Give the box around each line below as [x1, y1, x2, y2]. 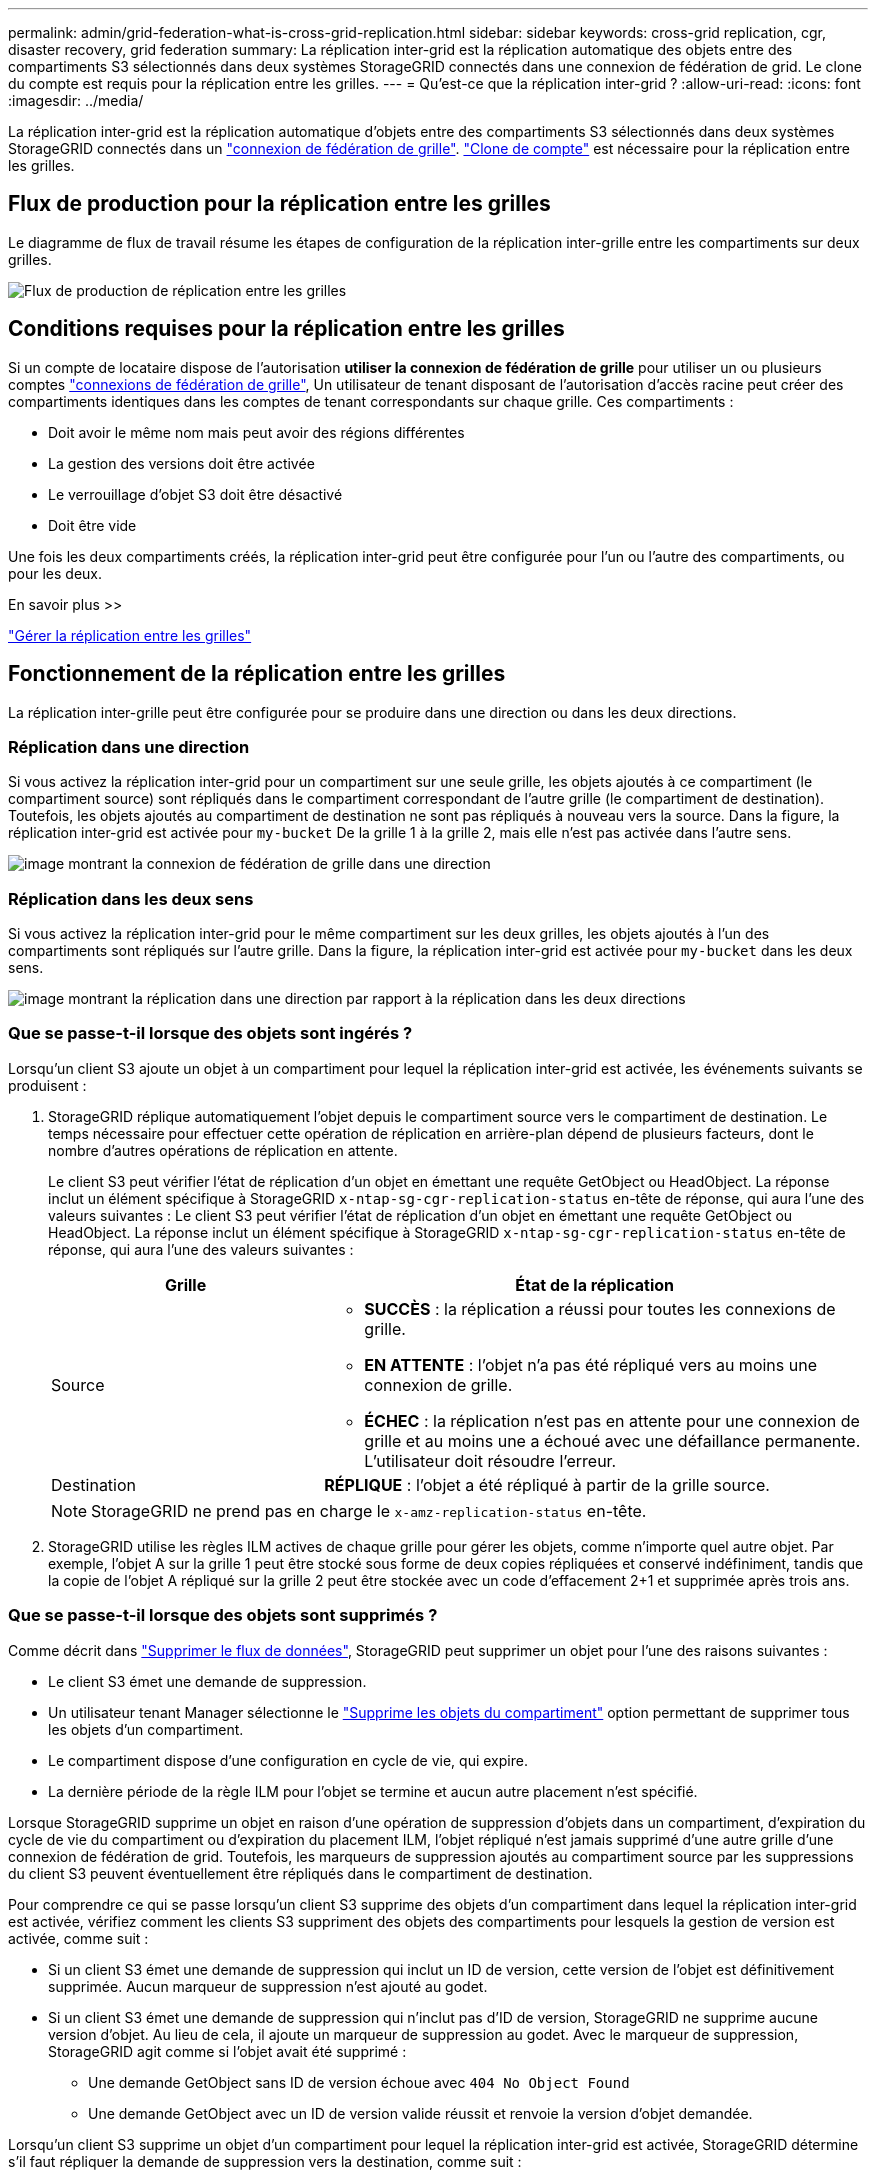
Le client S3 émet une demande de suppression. [48, 1672, 367, 1690]
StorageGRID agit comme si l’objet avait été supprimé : [48, 2042, 407, 2060]
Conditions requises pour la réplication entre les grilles [8, 316, 565, 342]
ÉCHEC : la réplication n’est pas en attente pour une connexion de [364, 1410, 860, 1431]
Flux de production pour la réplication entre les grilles [8, 191, 551, 217]
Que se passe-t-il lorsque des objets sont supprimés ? [8, 1605, 438, 1626]
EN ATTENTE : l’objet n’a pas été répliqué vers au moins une [364, 1354, 817, 1375]
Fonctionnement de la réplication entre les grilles [8, 661, 506, 687]
